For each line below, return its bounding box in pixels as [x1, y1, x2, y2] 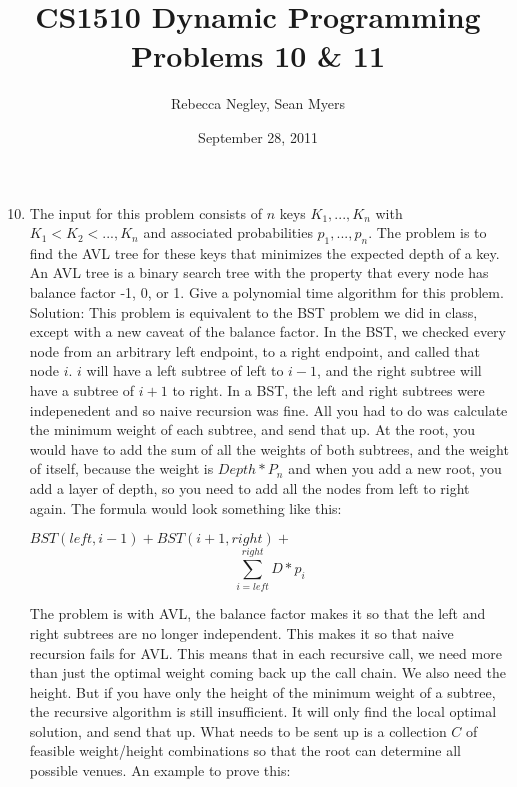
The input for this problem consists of [29, 202, 262, 223]
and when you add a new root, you [288, 458, 502, 479]
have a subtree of [29, 380, 135, 401]
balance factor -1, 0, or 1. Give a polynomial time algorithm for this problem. [29, 282, 504, 303]
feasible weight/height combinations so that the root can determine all [29, 740, 461, 761]
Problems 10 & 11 [130, 35, 386, 76]
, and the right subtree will [317, 360, 482, 381]
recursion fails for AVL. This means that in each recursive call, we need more [29, 642, 502, 663]
